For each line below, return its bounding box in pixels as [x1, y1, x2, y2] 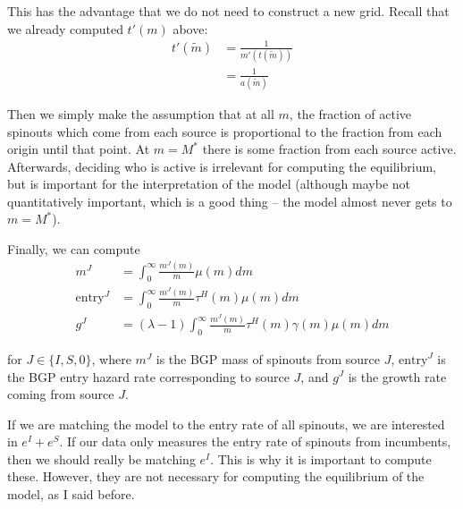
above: [173, 19, 208, 38]
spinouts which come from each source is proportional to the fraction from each [7, 122, 442, 140]
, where [91, 349, 131, 368]
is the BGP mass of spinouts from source [156, 349, 381, 368]
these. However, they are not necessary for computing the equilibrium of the [7, 467, 425, 486]
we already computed [7, 19, 123, 38]
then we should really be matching [7, 449, 196, 468]
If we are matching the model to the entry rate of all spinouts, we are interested [7, 414, 445, 433]
